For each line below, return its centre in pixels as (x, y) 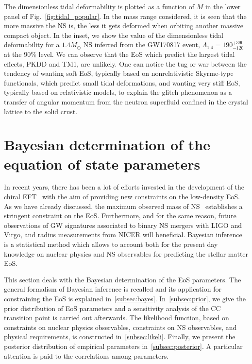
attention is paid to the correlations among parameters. (86, 355)
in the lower (223, 6)
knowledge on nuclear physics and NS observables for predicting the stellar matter (126, 253)
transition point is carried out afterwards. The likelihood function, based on (117, 318)
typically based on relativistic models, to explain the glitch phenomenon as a (118, 92)
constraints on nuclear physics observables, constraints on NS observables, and (120, 327)
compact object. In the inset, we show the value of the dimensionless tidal (114, 35)
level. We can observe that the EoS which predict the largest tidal (137, 54)
